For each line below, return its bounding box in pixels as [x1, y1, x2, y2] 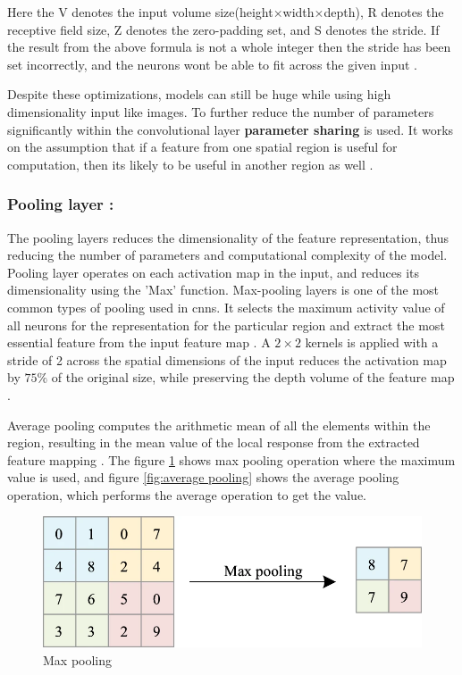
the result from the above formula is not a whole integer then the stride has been [7, 37, 451, 56]
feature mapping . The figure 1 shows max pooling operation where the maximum [7, 450, 456, 469]
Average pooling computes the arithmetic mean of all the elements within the [7, 415, 431, 434]
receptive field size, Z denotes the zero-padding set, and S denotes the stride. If [7, 20, 440, 38]
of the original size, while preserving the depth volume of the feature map [51, 368, 455, 387]
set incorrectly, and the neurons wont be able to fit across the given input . [7, 54, 417, 73]
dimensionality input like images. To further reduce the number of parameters [7, 102, 434, 121]
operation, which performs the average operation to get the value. [7, 485, 366, 504]
